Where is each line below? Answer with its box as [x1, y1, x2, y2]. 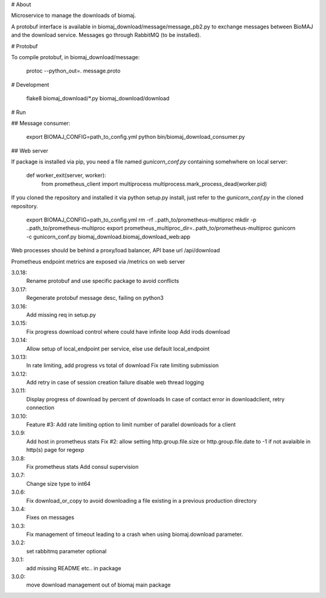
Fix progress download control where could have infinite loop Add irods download [26, 328, 231, 335]
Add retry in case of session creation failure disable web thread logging [26, 379, 205, 386]
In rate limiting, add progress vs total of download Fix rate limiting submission [26, 362, 219, 369]
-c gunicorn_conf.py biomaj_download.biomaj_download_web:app [26, 233, 191, 240]
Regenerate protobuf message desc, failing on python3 [26, 294, 164, 302]
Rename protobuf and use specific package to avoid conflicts [26, 278, 179, 285]
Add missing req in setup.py [26, 311, 96, 318]
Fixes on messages [26, 514, 75, 521]
